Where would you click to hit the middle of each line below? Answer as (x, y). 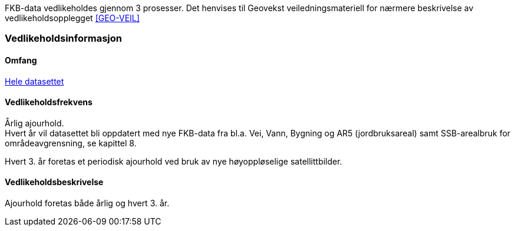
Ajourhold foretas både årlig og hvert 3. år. (87, 203)
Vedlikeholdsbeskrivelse (54, 182)
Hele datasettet (34, 81)
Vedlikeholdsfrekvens (49, 102)
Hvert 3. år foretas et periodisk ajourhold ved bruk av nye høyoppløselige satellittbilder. (174, 161)
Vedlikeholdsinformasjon (63, 38)
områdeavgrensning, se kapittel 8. (71, 143)
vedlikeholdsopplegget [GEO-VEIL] (72, 18)
